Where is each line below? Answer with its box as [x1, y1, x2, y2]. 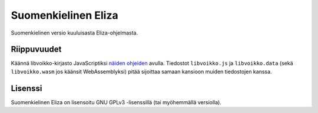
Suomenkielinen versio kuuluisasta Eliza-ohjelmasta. [11, 29, 138, 36]
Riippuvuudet [11, 44, 62, 54]
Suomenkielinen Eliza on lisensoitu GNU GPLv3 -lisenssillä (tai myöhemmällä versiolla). [11, 98, 222, 105]
